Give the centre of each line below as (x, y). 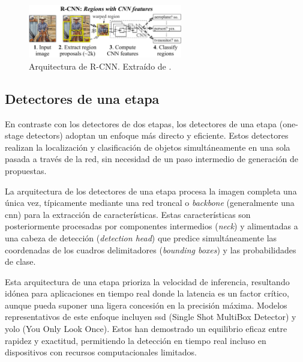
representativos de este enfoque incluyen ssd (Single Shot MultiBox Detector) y (151, 317)
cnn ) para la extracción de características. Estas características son (128, 214)
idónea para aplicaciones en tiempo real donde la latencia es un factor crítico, (147, 293)
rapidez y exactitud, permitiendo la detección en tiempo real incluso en (136, 340)
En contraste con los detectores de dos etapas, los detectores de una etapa (141, 123)
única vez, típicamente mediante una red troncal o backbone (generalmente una (150, 203)
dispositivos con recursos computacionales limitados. (101, 352)
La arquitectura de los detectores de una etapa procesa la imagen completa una (151, 191)
